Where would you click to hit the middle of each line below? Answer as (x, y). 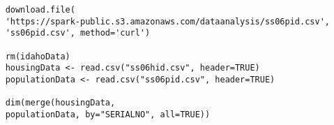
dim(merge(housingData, (60, 103)
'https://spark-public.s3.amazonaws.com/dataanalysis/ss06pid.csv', (167, 21)
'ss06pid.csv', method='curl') (78, 33)
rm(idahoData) (38, 56)
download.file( (40, 10)
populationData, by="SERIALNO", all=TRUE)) (108, 114)
